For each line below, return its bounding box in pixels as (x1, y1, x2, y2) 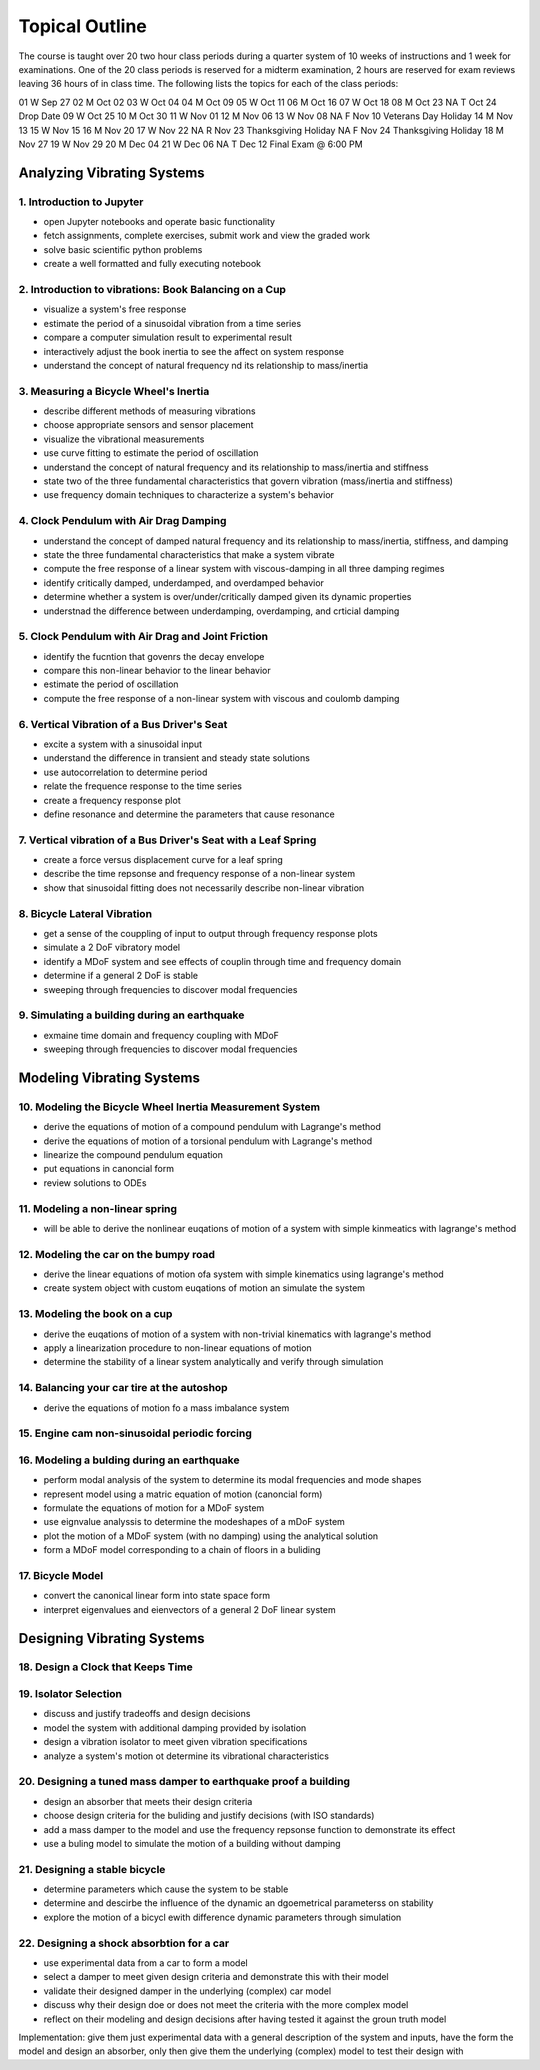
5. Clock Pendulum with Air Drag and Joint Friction (18, 630, 269, 644)
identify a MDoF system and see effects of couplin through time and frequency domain (43, 955, 402, 967)
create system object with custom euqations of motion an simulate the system (43, 1282, 365, 1294)
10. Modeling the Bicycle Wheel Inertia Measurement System (18, 1100, 320, 1114)
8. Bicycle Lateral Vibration (18, 906, 153, 920)
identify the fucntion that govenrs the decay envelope (43, 650, 265, 662)
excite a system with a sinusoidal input (43, 738, 203, 750)
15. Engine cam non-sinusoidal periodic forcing (18, 1426, 252, 1440)
